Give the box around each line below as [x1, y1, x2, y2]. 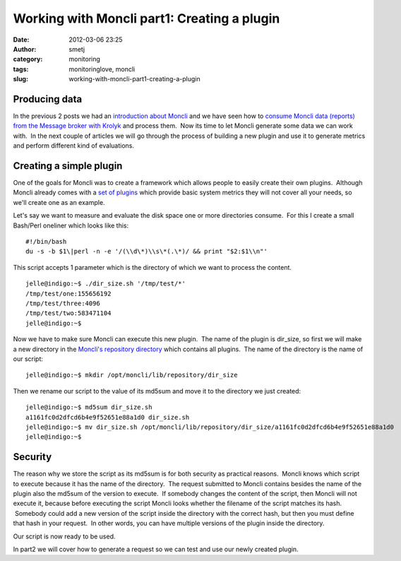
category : [13, 55, 43, 64]
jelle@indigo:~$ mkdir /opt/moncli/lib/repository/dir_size [25, 371, 238, 379]
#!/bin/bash [25, 237, 67, 246]
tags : [13, 64, 29, 73]
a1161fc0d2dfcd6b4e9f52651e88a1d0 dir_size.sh [25, 413, 190, 421]
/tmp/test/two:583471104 [25, 309, 112, 317]
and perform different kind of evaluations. [13, 141, 134, 150]
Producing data [13, 93, 83, 105]
